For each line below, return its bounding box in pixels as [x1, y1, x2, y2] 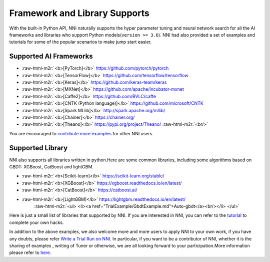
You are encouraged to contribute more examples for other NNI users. [9, 130, 153, 136]
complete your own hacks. [9, 219, 64, 225]
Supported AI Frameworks [9, 52, 93, 61]
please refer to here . [9, 249, 51, 255]
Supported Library [9, 143, 68, 152]
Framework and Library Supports [9, 8, 149, 19]
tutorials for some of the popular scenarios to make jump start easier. [9, 39, 152, 45]
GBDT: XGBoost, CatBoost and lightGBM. [9, 164, 93, 170]
